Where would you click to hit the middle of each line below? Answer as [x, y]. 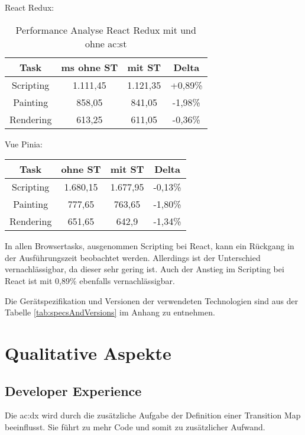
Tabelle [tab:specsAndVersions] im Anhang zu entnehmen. [110, 312]
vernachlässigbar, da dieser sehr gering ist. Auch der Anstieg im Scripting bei [145, 269]
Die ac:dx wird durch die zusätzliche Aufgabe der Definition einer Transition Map [153, 415]
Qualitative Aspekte [88, 352]
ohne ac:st [106, 43]
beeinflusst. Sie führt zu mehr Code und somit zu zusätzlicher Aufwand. [135, 426]
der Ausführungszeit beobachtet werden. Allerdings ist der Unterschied [133, 257]
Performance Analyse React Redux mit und [106, 30]
